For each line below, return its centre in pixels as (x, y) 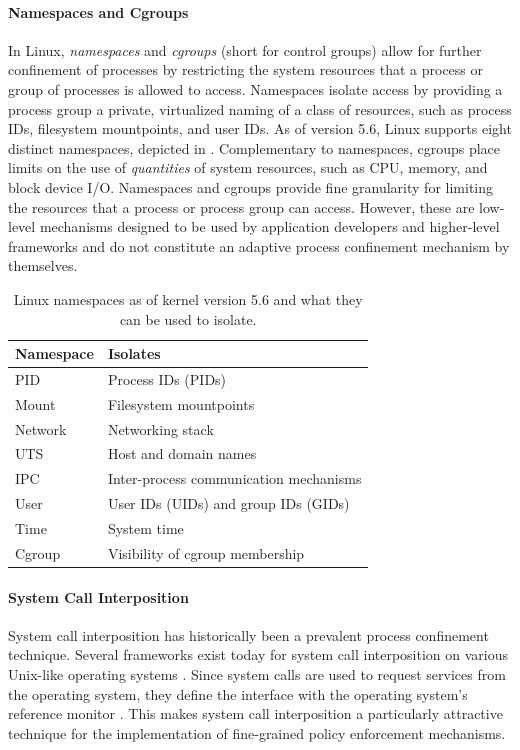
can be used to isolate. (188, 318)
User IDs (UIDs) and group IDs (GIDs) (228, 503)
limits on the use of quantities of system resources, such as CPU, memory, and (248, 167)
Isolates (134, 353)
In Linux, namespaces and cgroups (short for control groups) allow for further (245, 49)
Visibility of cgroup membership (206, 552)
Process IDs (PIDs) (167, 378)
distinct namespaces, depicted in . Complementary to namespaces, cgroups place (254, 147)
